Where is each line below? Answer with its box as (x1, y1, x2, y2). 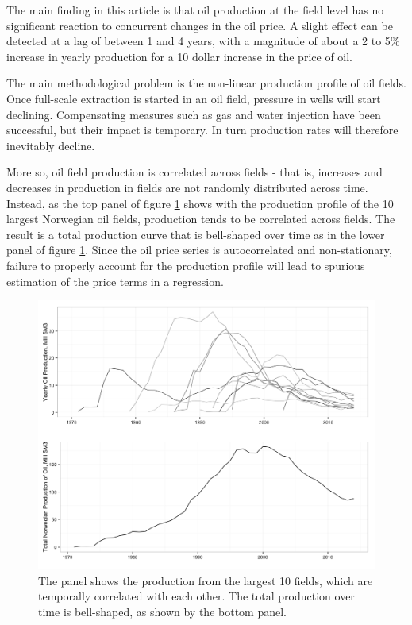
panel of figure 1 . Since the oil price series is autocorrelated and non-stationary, (6, 241, 392, 258)
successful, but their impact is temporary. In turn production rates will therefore (6, 122, 399, 138)
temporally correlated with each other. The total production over (38, 588, 355, 604)
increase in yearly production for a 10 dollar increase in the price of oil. (6, 48, 353, 64)
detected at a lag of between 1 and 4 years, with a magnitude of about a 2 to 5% (6, 33, 400, 49)
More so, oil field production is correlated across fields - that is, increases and (6, 164, 383, 180)
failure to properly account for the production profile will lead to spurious (6, 257, 365, 273)
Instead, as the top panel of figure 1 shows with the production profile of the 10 (6, 195, 394, 211)
